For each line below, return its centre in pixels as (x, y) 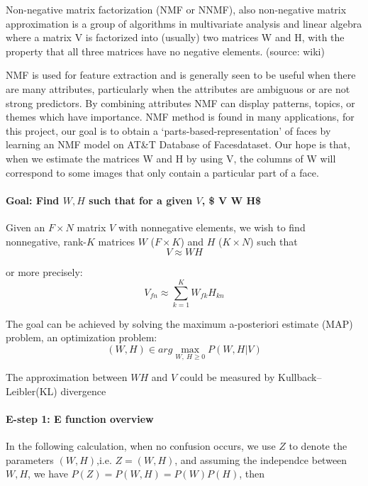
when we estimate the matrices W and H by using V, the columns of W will (171, 158)
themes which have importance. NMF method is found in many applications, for (180, 117)
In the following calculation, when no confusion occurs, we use (141, 446)
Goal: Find (33, 200)
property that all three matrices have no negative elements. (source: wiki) (165, 51)
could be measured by (227, 377)
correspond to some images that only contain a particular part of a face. (162, 172)
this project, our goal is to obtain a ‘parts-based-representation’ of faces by (168, 130)
